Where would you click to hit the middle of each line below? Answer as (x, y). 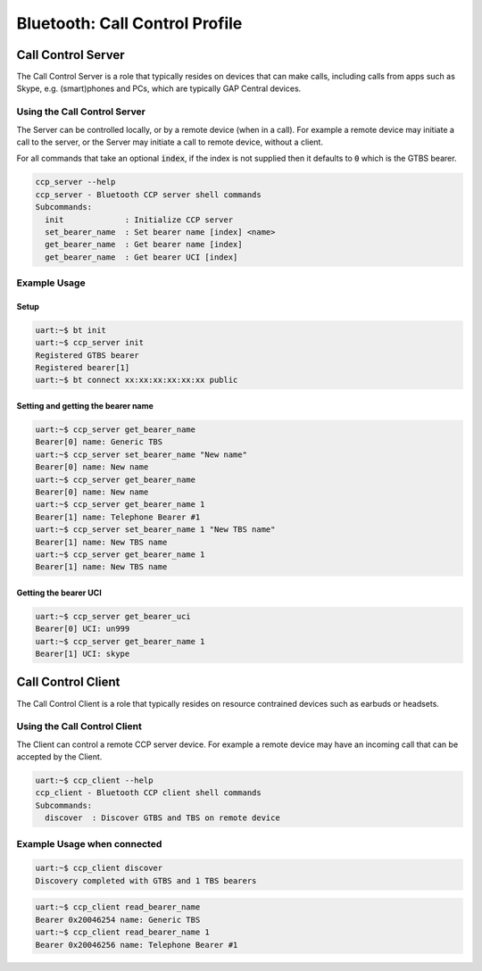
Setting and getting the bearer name (85, 406)
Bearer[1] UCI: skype (83, 654)
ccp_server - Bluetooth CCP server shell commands (149, 195)
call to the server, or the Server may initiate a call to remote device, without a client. (170, 142)
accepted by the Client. (59, 757)
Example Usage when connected (89, 843)
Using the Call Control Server (81, 112)
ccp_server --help (75, 182)
